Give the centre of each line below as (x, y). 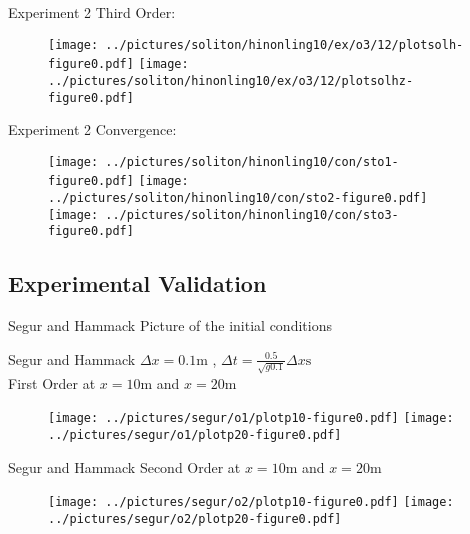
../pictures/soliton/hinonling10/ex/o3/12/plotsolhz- (231, 80)
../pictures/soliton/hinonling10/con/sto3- (252, 214)
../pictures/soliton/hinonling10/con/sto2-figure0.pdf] (238, 198)
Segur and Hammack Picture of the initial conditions (170, 325)
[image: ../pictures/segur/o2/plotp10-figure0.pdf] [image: (251, 502)
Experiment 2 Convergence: (92, 129)
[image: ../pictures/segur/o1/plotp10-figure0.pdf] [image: (251, 418)
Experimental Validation (137, 283)
